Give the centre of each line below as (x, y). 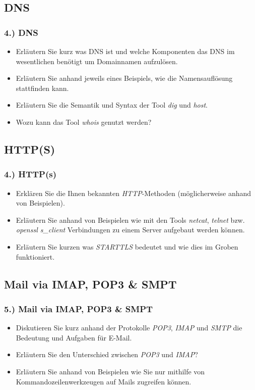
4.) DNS (21, 32)
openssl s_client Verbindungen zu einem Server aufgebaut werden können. (130, 230)
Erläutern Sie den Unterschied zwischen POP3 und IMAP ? (107, 354)
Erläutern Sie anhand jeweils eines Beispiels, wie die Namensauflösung (124, 78)
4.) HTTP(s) (30, 174)
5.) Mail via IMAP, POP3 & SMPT (79, 308)
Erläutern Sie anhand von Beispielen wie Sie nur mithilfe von (110, 371)
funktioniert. (35, 256)
